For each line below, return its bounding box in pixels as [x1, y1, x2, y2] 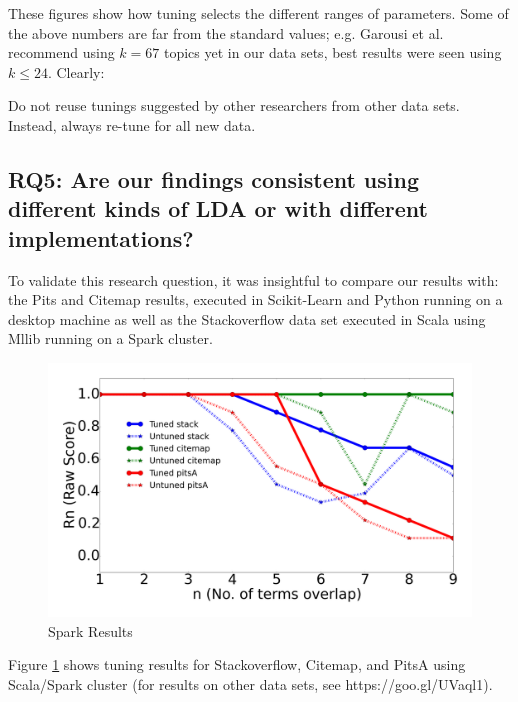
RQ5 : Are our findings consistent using [8, 163, 420, 194]
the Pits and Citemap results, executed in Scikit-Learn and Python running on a [8, 289, 503, 310]
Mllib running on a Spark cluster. [8, 328, 213, 349]
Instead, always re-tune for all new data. [8, 114, 256, 135]
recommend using [8, 42, 115, 63]
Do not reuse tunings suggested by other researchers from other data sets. [8, 95, 460, 116]
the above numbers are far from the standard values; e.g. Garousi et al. [8, 22, 444, 43]
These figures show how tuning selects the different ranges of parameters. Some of [8, 3, 509, 23]
